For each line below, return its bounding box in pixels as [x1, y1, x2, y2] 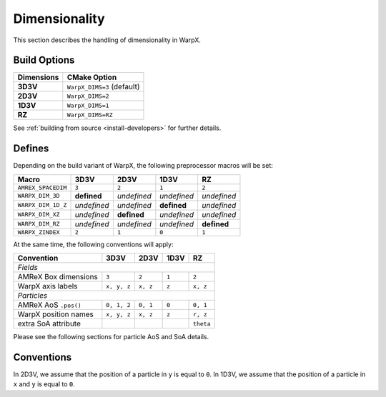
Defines [13, 143, 49, 155]
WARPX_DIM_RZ [17, 220, 60, 228]
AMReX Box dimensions [17, 272, 98, 282]
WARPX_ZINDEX [17, 228, 60, 236]
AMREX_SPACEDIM [17, 184, 67, 191]
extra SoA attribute [17, 318, 81, 328]
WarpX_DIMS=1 [66, 101, 110, 109]
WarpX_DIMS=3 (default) [66, 82, 140, 92]
